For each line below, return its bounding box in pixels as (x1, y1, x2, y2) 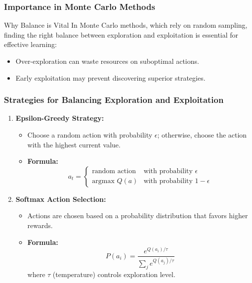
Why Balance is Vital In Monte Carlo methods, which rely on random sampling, (4, 20, 248, 30)
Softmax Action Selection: (15, 193, 106, 204)
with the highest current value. (27, 139, 121, 149)
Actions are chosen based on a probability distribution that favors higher (27, 210, 248, 221)
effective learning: (4, 39, 57, 49)
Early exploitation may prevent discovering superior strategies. (15, 72, 206, 83)
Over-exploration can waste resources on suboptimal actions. (15, 56, 199, 66)
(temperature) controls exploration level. (52, 269, 175, 280)
